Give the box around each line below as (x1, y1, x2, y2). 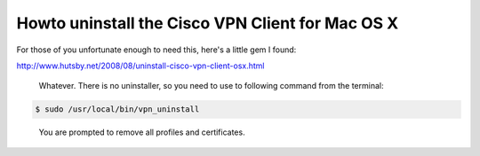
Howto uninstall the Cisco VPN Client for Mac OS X (16, 13, 399, 33)
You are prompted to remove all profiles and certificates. (38, 127, 245, 137)
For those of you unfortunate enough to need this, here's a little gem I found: (16, 44, 297, 55)
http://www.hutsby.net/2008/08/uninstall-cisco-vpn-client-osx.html (16, 60, 266, 71)
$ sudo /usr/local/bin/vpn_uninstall (35, 105, 200, 114)
